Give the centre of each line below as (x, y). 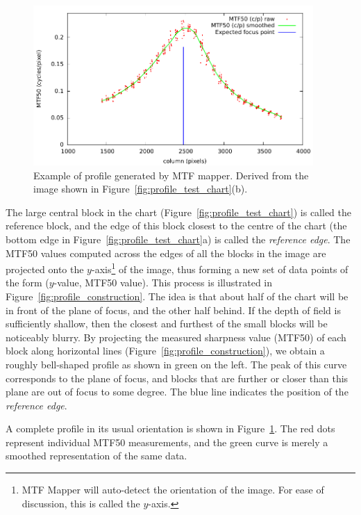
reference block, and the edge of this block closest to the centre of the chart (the (176, 226)
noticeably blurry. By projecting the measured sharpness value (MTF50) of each (176, 337)
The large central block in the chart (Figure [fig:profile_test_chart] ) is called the (178, 212)
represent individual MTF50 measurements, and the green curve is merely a (167, 442)
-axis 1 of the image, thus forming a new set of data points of (220, 268)
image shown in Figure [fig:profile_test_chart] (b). (141, 189)
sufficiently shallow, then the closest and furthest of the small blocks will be (167, 324)
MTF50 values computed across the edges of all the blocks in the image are (166, 253)
